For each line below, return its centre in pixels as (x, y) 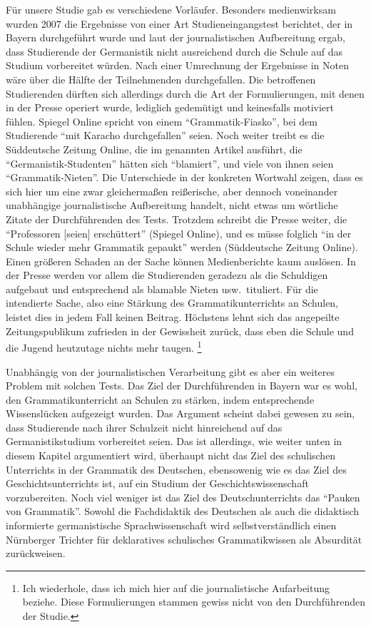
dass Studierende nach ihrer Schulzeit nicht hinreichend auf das (144, 427)
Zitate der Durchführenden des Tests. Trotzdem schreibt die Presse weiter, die (177, 219)
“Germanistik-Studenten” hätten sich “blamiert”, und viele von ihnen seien (170, 163)
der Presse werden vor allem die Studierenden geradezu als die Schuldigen (167, 275)
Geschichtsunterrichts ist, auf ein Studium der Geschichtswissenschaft (157, 483)
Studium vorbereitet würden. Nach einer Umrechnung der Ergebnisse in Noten (177, 65)
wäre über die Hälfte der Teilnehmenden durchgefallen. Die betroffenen (161, 79)
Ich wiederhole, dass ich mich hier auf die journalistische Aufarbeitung (176, 587)
